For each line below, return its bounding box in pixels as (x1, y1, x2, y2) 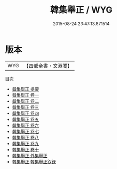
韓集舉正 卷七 (12, 128, 39, 134)
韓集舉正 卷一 (12, 92, 39, 98)
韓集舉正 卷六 (12, 122, 39, 128)
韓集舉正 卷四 (12, 110, 39, 116)
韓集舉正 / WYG (50, 4, 113, 15)
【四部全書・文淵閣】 (24, 62, 73, 69)
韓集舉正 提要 (12, 86, 39, 92)
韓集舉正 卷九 (12, 140, 39, 146)
